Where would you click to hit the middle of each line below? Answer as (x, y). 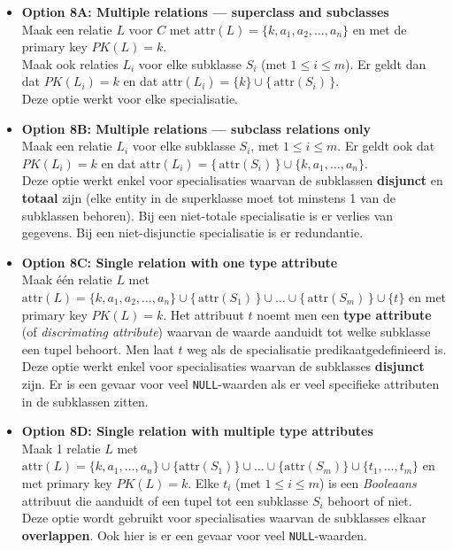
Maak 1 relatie (61, 448)
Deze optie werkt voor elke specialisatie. (130, 98)
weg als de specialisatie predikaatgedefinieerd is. (317, 349)
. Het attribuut (203, 314)
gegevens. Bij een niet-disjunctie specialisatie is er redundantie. (192, 232)
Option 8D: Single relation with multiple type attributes (197, 431)
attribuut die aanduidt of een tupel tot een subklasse (165, 500)
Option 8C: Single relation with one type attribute (180, 262)
